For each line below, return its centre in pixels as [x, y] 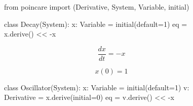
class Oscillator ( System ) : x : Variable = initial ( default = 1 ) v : [97, 87]
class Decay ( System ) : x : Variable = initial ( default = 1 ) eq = [96, 24]
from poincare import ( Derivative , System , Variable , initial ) [97, 7]
